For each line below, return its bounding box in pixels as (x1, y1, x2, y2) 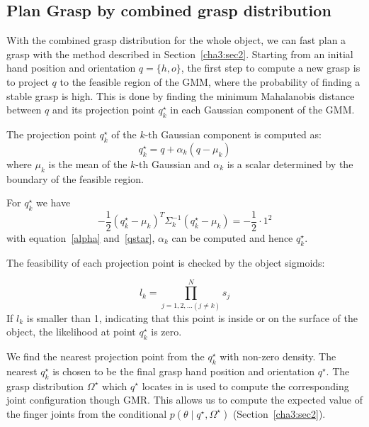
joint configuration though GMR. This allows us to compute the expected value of (6, 392, 363, 407)
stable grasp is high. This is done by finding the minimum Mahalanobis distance (6, 88, 355, 103)
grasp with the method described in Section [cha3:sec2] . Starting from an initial (6, 46, 353, 61)
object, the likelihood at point (6, 324, 136, 339)
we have (35, 195, 71, 210)
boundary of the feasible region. (6, 171, 144, 186)
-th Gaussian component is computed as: (144, 126, 322, 141)
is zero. (151, 324, 182, 339)
